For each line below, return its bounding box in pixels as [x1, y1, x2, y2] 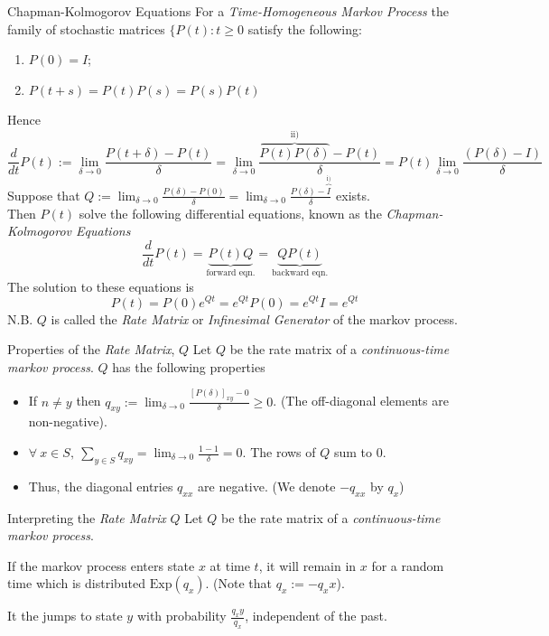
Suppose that [7, 185, 80, 204]
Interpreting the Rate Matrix [7, 508, 166, 527]
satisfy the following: [247, 19, 362, 38]
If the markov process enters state [7, 556, 195, 575]
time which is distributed [7, 574, 146, 593]
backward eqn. [272, 268, 329, 278]
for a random [371, 556, 444, 575]
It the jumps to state [7, 606, 123, 625]
